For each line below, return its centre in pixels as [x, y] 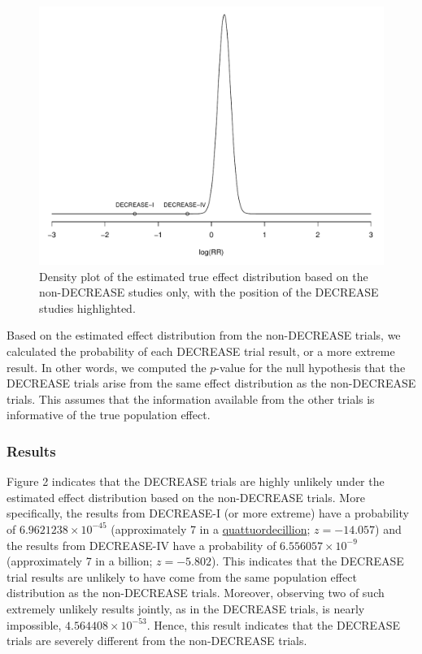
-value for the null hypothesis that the [311, 367]
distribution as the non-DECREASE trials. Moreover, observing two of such [196, 593]
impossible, [34, 624]
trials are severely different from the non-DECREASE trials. [157, 641]
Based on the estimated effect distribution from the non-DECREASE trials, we [204, 335]
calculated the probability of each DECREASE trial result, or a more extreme [201, 351]
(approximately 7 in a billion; [80, 561]
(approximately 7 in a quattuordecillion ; [211, 528]
